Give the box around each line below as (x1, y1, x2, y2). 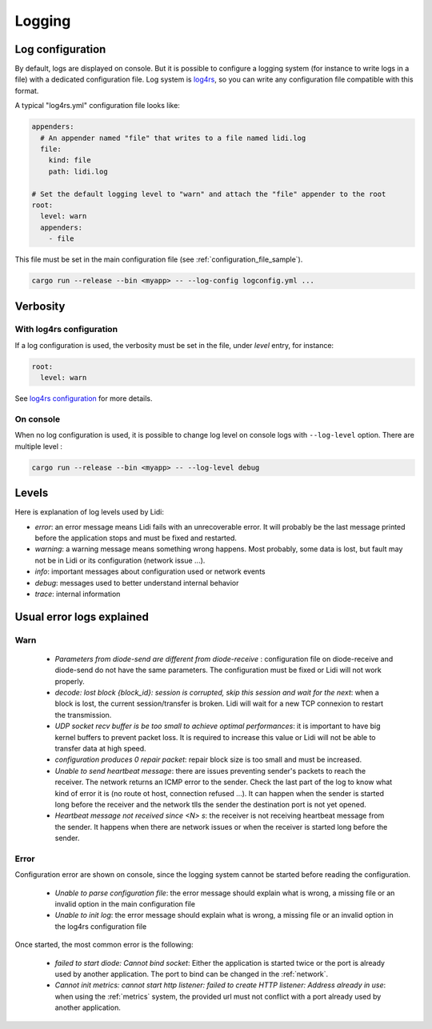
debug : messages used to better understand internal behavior (34, 578, 239, 587)
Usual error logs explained (14, 610, 150, 623)
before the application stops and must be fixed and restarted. (34, 533, 238, 543)
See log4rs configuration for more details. (14, 394, 153, 403)
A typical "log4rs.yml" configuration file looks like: (14, 101, 180, 110)
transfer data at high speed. (54, 744, 147, 754)
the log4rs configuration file (54, 921, 147, 931)
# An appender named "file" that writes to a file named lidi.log (40, 133, 306, 142)
